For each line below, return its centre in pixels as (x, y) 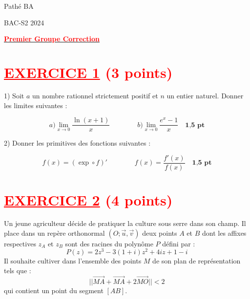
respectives (20, 243)
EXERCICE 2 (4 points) (88, 200)
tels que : (18, 270)
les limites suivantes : (36, 105)
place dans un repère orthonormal (54, 233)
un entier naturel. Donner (205, 95)
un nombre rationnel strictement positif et (95, 95)
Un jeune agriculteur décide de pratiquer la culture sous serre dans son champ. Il (125, 223)
